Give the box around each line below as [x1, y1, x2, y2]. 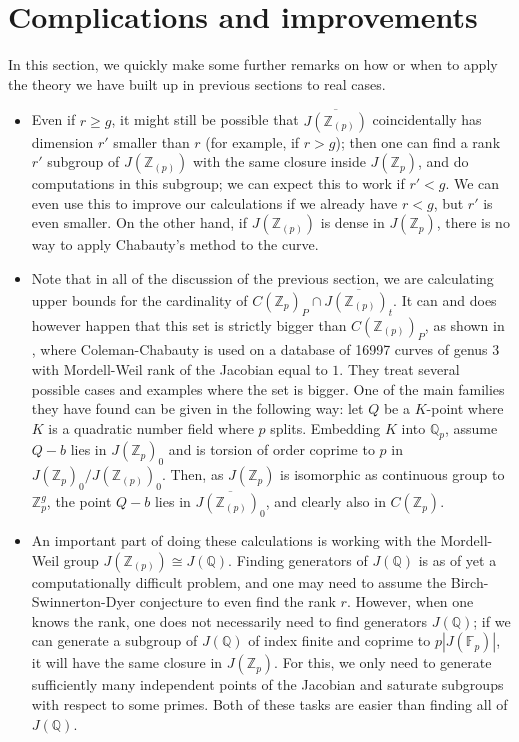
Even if [31, 109, 76, 130]
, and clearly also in [265, 491, 386, 512]
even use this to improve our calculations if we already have [31, 192, 398, 213]
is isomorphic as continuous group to [280, 464, 505, 485]
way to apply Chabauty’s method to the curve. [31, 234, 319, 255]
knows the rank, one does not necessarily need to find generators [31, 610, 428, 631]
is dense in [320, 212, 385, 233]
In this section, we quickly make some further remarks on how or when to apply [8, 54, 498, 75]
